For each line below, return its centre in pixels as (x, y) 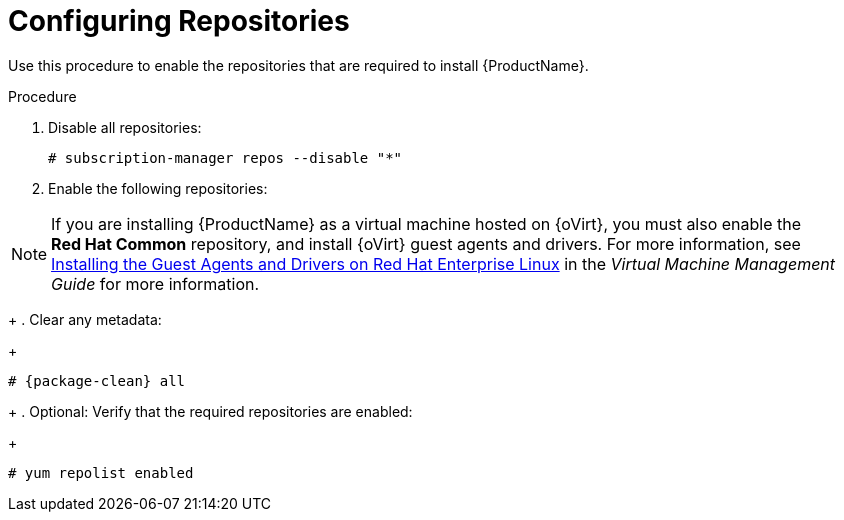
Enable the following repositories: (158, 188)
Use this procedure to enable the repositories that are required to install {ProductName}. (298, 65)
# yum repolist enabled (101, 472)
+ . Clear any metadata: (85, 319)
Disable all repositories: (125, 127)
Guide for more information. (155, 283)
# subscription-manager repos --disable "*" (225, 157)
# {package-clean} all (97, 380)
